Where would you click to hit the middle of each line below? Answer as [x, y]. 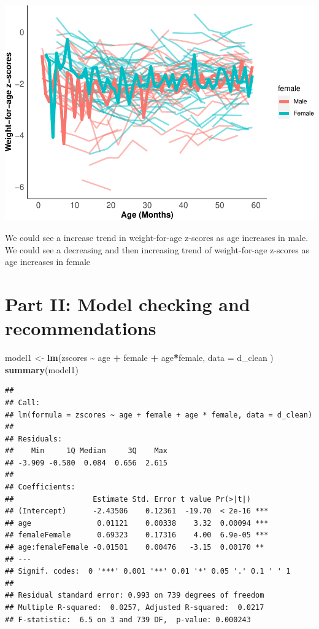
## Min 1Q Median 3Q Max [86, 451]
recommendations [81, 328]
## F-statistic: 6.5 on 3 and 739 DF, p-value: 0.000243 [128, 619]
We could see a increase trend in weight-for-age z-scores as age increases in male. [157, 238]
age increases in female [48, 262]
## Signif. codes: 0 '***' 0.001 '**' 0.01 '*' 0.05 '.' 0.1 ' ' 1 [148, 572]
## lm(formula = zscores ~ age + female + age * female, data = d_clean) [159, 415]
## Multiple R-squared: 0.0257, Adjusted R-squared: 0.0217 [135, 607]
